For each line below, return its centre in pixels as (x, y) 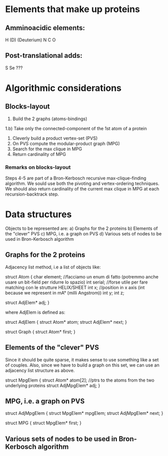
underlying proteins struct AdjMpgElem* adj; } (53, 385)
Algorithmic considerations (63, 88)
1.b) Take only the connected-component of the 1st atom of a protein (76, 128)
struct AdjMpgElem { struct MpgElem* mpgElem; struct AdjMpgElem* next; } (84, 413)
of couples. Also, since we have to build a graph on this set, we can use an (82, 365)
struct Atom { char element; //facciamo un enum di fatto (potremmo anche (82, 277)
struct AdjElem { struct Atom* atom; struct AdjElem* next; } (66, 322)
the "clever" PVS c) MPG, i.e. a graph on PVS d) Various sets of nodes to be (83, 234)
